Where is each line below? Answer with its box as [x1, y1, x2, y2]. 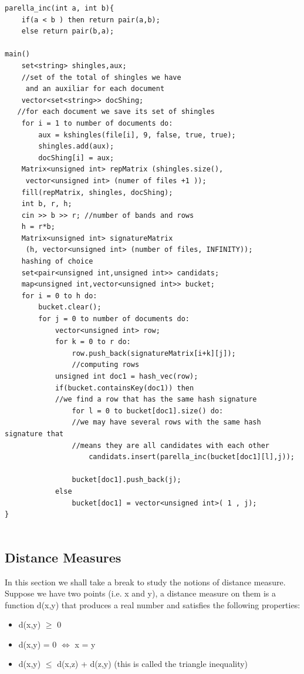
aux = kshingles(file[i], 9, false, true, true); [38, 130, 236, 139]
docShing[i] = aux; [38, 153, 114, 162]
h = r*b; [21, 223, 55, 231]
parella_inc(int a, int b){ [5, 4, 114, 12]
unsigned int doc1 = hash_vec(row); [55, 372, 198, 380]
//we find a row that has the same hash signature [55, 395, 257, 404]
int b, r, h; [21, 200, 72, 208]
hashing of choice [21, 257, 93, 266]
